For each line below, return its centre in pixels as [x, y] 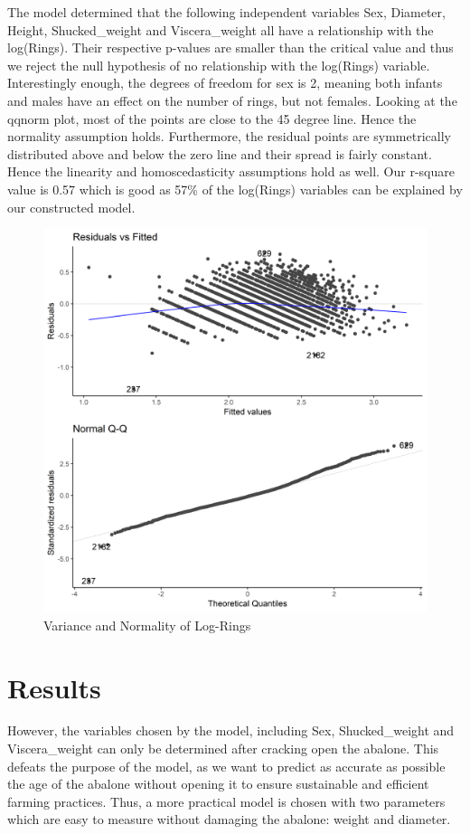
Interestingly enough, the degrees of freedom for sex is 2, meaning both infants [225, 83]
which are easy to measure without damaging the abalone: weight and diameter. [229, 819]
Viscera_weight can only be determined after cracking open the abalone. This [223, 749]
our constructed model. [71, 207]
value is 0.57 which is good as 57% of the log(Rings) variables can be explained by [235, 189]
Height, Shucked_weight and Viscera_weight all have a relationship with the [221, 29]
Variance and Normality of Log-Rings [147, 625]
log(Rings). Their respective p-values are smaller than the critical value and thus [230, 47]
